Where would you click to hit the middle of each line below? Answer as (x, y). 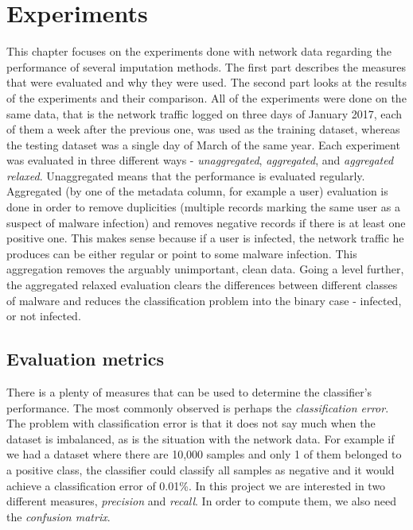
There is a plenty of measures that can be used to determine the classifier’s (189, 392)
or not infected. (44, 316)
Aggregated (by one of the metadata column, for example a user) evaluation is (197, 191)
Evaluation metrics (85, 359)
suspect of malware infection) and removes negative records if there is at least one (206, 222)
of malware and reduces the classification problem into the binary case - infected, (204, 300)
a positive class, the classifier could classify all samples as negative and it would (201, 469)
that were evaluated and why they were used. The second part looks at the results (206, 82)
